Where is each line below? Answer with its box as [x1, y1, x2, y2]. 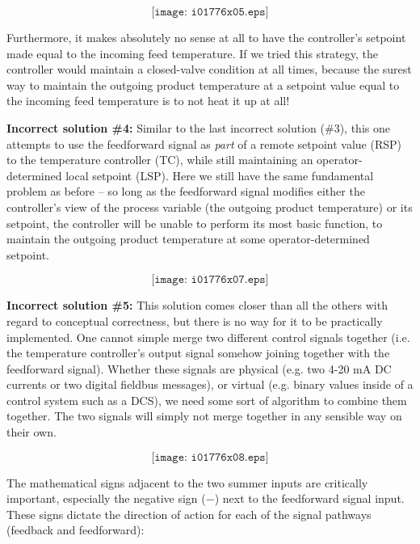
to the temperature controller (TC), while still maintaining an [6, 151, 313, 168]
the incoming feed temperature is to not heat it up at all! [6, 92, 290, 109]
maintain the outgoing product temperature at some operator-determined [6, 230, 370, 247]
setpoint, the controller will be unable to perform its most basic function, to [6, 214, 383, 231]
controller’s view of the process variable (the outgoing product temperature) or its [6, 198, 413, 215]
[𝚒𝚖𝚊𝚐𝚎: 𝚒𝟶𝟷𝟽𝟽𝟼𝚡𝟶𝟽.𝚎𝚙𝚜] [151, 274, 269, 286]
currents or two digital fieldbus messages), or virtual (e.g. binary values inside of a [6, 376, 414, 393]
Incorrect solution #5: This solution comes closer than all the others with [6, 297, 388, 314]
